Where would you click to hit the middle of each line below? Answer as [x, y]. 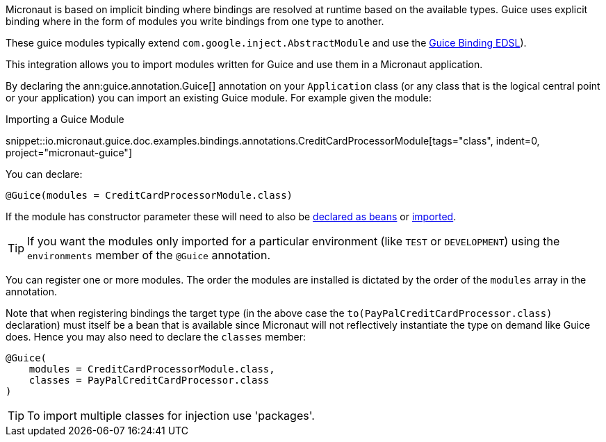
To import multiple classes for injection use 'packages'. [171, 416]
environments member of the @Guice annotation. [149, 255]
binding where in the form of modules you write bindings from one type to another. [195, 21]
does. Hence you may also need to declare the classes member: [156, 337]
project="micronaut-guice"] [69, 153]
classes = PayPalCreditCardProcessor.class [149, 380]
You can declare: [44, 174]
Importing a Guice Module [65, 119]
